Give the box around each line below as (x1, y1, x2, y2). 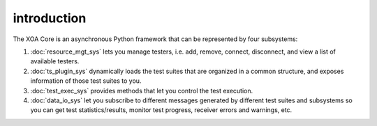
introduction (13, 10, 87, 26)
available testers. (30, 57, 80, 65)
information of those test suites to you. (30, 77, 142, 85)
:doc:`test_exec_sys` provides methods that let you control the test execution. (30, 86, 253, 95)
